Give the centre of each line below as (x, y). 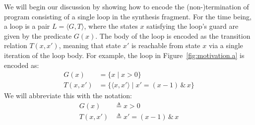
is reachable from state (166, 45)
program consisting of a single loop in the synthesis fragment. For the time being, (128, 16)
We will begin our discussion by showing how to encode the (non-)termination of (127, 6)
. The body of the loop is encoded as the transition (173, 35)
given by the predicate (38, 35)
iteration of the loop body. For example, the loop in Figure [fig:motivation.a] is (124, 55)
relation (16, 45)
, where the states (111, 26)
